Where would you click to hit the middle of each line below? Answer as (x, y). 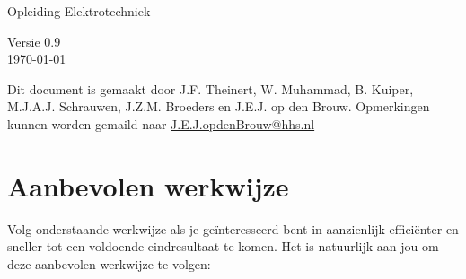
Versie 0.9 (34, 41)
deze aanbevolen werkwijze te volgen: (109, 263)
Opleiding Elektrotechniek (79, 11)
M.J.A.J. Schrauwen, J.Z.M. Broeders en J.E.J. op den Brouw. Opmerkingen (219, 106)
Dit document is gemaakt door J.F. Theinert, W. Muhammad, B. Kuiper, (211, 88)
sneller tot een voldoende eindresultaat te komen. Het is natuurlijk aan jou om (223, 246)
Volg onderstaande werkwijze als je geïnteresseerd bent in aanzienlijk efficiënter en (233, 228)
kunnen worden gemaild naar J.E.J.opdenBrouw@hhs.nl (161, 123)
